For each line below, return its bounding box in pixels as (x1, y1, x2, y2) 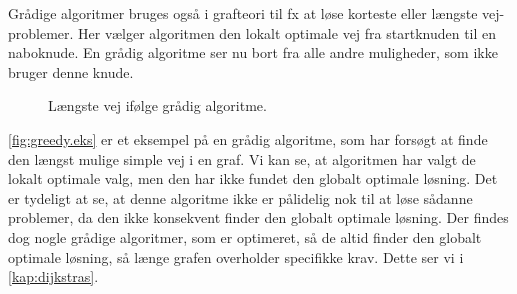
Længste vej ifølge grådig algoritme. (48, 95, 267, 116)
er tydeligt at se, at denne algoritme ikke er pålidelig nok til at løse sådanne (8, 187, 473, 208)
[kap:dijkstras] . (8, 266, 99, 287)
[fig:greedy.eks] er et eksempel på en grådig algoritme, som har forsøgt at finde (8, 128, 488, 149)
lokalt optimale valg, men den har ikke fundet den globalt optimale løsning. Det (8, 168, 498, 189)
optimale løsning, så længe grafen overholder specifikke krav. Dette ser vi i (8, 246, 464, 267)
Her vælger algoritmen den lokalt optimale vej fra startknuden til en (78, 22, 497, 43)
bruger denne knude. (8, 61, 134, 82)
